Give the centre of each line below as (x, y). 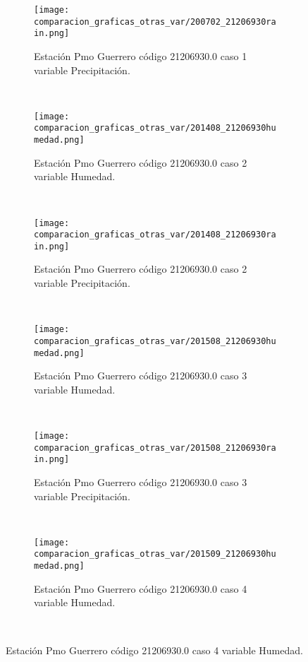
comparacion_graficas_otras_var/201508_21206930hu (155, 341)
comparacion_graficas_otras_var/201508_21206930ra (155, 448)
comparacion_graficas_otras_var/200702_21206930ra (155, 22)
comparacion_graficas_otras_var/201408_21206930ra (155, 235)
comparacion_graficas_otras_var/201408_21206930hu (155, 128)
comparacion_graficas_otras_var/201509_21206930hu (155, 554)
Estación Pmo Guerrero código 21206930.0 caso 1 (141, 55)
